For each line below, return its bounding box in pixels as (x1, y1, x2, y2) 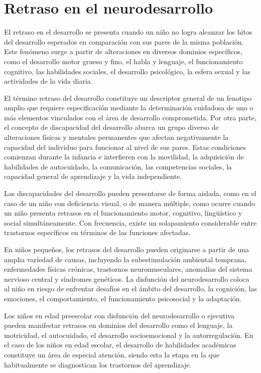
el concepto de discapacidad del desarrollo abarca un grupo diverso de (4, 122, 219, 132)
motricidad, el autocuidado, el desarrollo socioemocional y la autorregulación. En (4, 329, 253, 340)
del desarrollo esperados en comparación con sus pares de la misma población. (4, 36, 244, 47)
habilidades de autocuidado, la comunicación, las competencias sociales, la (4, 161, 232, 171)
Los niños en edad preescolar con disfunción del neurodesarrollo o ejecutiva (4, 310, 234, 320)
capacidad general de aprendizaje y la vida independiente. (4, 171, 182, 181)
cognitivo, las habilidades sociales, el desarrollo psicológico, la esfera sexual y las (4, 66, 250, 76)
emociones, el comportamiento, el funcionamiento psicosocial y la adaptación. (4, 293, 242, 303)
